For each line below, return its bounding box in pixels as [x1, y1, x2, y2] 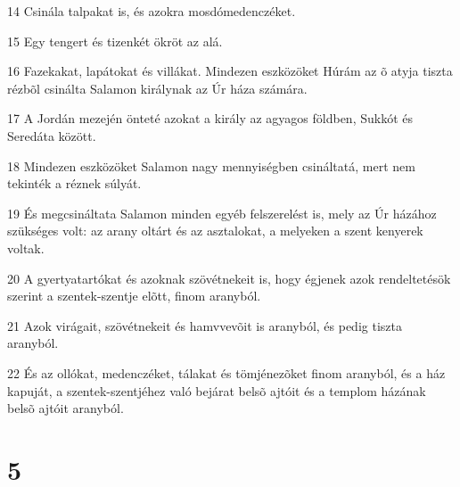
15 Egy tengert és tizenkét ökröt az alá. [7, 31, 223, 50]
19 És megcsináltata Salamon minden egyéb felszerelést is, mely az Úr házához [7, 203, 437, 222]
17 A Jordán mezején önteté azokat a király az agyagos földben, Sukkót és [7, 109, 414, 128]
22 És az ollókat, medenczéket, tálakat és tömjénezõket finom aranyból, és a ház [7, 363, 446, 382]
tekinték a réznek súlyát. [7, 174, 142, 193]
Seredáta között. [7, 126, 96, 144]
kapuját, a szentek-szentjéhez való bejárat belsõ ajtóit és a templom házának [7, 381, 426, 400]
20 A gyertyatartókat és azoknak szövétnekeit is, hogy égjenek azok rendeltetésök [7, 268, 451, 287]
